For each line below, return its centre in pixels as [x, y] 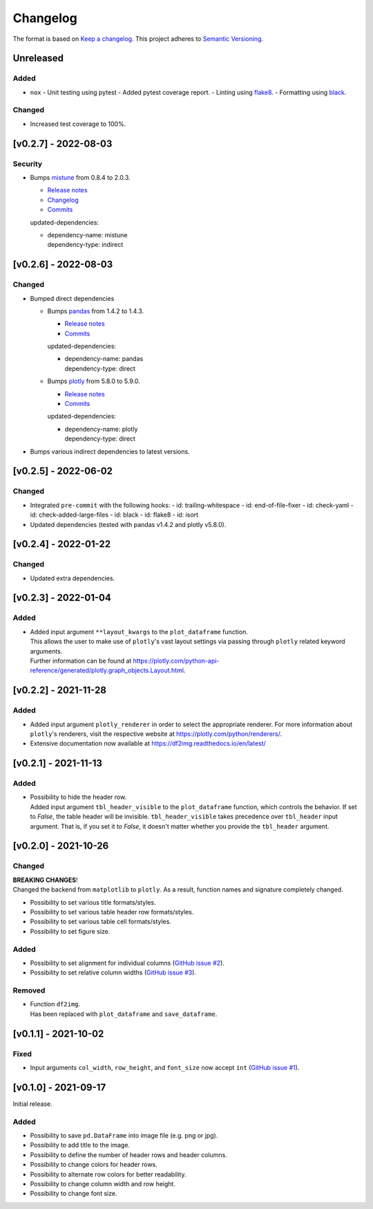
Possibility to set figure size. [70, 931]
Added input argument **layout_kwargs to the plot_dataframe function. [139, 631]
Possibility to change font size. [74, 1194]
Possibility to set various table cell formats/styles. [101, 922]
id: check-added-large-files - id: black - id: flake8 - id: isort [114, 515]
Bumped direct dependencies [72, 298]
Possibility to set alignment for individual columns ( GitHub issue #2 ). [127, 963]
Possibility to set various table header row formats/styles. [112, 912]
